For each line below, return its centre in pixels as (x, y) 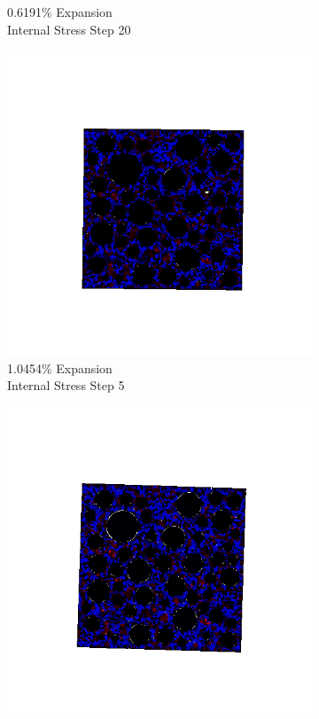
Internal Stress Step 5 (66, 385)
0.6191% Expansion (60, 12)
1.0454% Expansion (60, 367)
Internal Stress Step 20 (69, 29)
